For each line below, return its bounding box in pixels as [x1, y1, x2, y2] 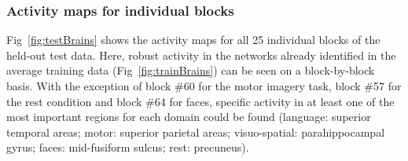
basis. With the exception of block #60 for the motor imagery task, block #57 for [6, 78, 402, 93]
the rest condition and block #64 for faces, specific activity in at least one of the [6, 93, 395, 109]
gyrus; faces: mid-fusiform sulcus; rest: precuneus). [6, 139, 249, 156]
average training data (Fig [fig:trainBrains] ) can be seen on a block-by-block [6, 62, 375, 79]
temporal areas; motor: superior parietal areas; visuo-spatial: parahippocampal [6, 123, 385, 140]
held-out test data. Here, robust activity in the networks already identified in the [6, 46, 396, 63]
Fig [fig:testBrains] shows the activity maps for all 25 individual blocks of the [6, 31, 380, 48]
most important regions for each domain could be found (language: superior [6, 108, 371, 125]
